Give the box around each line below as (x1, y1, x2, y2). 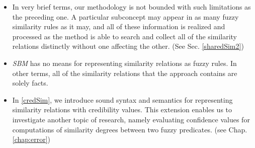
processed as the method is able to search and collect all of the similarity (12, 31, 237, 41)
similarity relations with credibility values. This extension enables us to (12, 104, 232, 115)
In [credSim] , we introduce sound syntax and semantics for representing (12, 94, 233, 105)
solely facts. (12, 78, 48, 88)
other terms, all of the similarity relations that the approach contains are (12, 67, 237, 78)
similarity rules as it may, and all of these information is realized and (12, 21, 225, 32)
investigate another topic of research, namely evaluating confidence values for (12, 114, 250, 124)
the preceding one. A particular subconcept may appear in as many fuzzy (12, 11, 239, 22)
